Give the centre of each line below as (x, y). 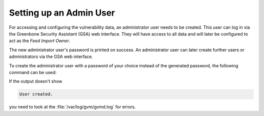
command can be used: (33, 72)
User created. (36, 94)
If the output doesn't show (36, 81)
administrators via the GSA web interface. (51, 57)
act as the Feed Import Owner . (40, 41)
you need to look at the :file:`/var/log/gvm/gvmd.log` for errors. (72, 107)
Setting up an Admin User (62, 13)
